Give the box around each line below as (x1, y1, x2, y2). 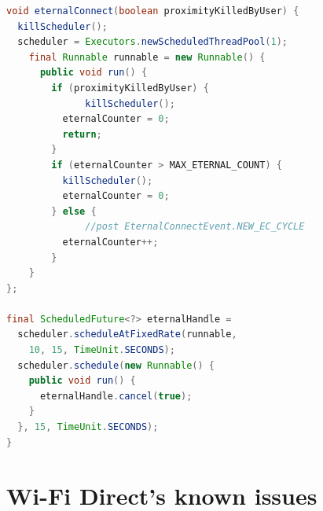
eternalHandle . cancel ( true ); (39, 390, 193, 402)
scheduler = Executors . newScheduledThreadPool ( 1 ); (17, 36, 288, 48)
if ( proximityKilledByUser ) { (51, 82, 209, 94)
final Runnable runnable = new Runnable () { (28, 51, 266, 63)
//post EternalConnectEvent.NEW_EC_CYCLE (85, 221, 305, 233)
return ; (62, 128, 102, 140)
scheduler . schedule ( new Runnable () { (17, 359, 215, 371)
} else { (51, 205, 97, 217)
